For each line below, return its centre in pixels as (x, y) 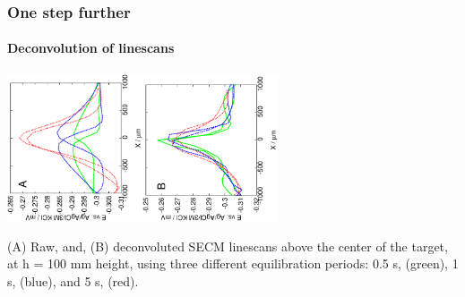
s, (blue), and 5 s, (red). (73, 280)
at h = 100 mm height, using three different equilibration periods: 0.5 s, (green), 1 (233, 263)
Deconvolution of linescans (91, 48)
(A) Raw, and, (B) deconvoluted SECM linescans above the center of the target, (228, 246)
